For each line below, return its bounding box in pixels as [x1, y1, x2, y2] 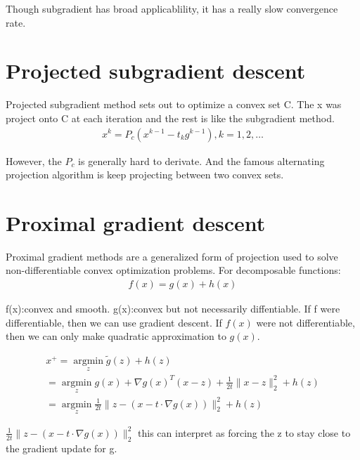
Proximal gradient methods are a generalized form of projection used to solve [6, 249, 338, 263]
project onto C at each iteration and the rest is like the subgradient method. [6, 110, 335, 125]
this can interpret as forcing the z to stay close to [138, 425, 351, 440]
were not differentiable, [256, 315, 355, 329]
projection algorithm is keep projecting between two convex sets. [6, 167, 284, 182]
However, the [6, 153, 62, 168]
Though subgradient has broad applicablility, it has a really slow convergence [6, 1, 338, 15]
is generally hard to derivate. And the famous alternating [78, 153, 325, 168]
